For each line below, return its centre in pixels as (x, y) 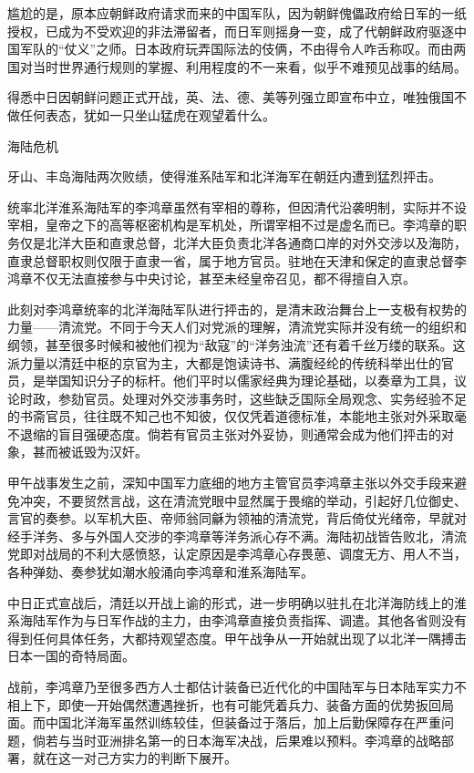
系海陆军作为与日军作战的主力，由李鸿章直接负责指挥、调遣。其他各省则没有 (237, 620)
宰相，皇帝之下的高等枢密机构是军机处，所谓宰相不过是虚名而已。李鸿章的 (231, 225)
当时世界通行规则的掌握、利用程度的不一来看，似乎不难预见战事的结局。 (249, 66)
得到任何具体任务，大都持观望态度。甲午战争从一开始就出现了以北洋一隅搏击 (237, 638)
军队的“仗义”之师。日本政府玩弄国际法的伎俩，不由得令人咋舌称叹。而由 (237, 49)
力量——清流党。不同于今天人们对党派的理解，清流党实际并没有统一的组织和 (237, 327)
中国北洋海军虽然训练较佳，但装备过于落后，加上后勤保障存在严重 (243, 722)
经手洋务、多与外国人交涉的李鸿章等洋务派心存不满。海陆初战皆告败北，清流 (237, 536)
